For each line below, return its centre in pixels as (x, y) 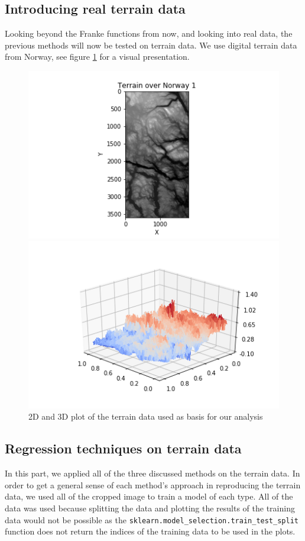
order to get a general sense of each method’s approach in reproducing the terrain (153, 484)
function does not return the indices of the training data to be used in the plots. (150, 531)
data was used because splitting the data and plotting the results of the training (150, 508)
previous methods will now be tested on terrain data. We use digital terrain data (151, 45)
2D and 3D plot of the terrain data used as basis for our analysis (146, 416)
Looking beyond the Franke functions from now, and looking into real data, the (149, 33)
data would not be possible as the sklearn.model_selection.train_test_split (152, 519)
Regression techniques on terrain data (123, 448)
